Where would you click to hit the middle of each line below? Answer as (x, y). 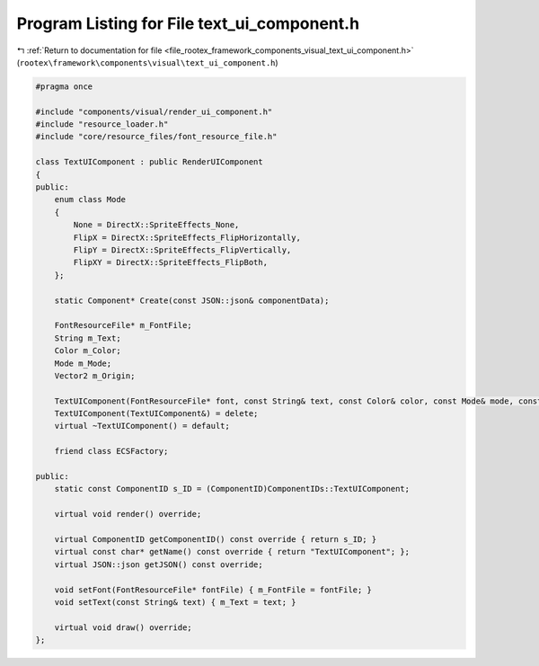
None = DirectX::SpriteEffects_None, (156, 225)
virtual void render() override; (128, 514)
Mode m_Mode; (83, 363)
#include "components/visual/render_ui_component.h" (154, 111)
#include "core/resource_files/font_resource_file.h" (156, 137)
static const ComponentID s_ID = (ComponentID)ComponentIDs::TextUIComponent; (232, 489)
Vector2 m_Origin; (95, 376)
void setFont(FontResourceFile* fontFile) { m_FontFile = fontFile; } (213, 590)
